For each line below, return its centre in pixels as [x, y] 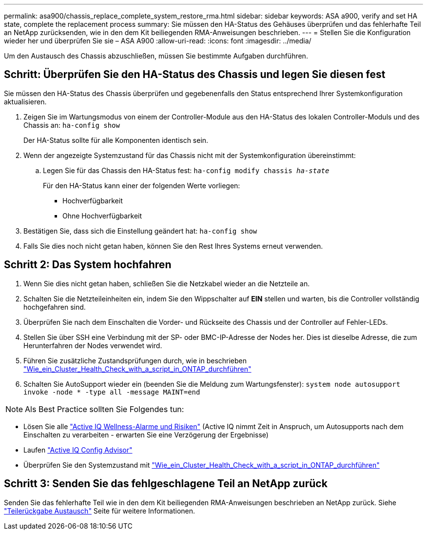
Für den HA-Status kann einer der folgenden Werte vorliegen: [142, 185]
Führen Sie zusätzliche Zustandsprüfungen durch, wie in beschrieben [135, 360]
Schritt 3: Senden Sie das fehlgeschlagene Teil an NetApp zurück [166, 484]
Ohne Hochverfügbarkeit [102, 216]
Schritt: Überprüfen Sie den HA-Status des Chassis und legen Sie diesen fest [195, 75]
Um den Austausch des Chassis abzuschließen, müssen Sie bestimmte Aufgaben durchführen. [156, 56]
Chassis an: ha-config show [72, 125]
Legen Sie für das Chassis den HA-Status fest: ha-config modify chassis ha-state [186, 170]
